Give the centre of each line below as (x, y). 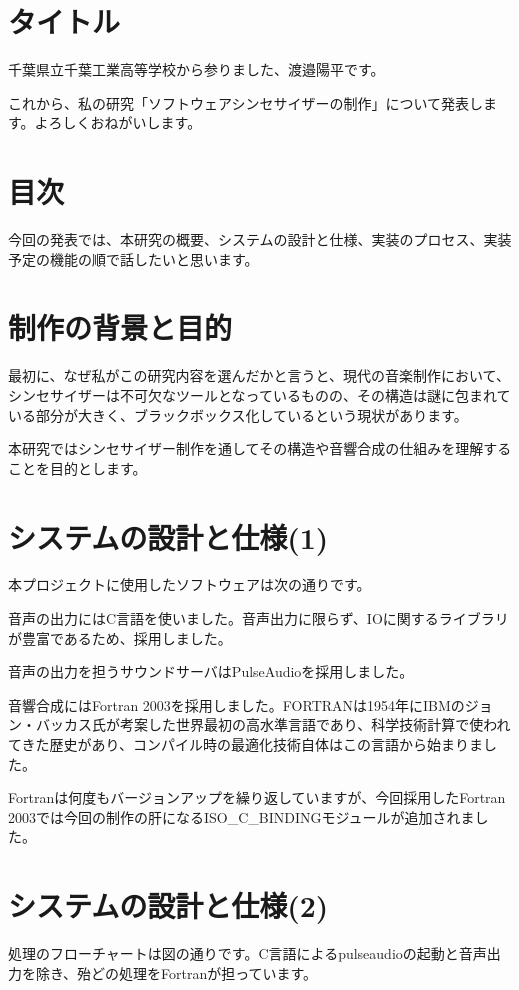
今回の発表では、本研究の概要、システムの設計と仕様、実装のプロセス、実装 (260, 239)
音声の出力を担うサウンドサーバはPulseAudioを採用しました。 (211, 671)
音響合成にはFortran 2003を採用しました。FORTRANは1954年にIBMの (236, 704)
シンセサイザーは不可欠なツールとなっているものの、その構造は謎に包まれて (259, 394)
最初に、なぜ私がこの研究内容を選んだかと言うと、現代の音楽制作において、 (259, 375)
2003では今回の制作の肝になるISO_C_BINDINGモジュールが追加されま (241, 816)
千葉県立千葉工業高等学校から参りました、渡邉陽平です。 (196, 69)
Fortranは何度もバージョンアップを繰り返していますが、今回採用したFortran (257, 797)
